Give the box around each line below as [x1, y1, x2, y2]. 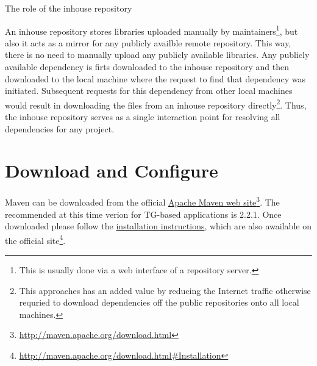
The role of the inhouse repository [5, 2, 132, 14]
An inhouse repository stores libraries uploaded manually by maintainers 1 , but [5, 23, 298, 37]
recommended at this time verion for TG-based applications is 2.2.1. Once [5, 207, 282, 220]
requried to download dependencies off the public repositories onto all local [19, 296, 299, 309]
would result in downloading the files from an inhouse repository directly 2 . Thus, [5, 96, 307, 111]
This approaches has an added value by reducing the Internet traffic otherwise [19, 284, 311, 296]
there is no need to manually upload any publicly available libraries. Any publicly [5, 48, 310, 61]
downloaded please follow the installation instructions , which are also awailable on [5, 220, 312, 232]
